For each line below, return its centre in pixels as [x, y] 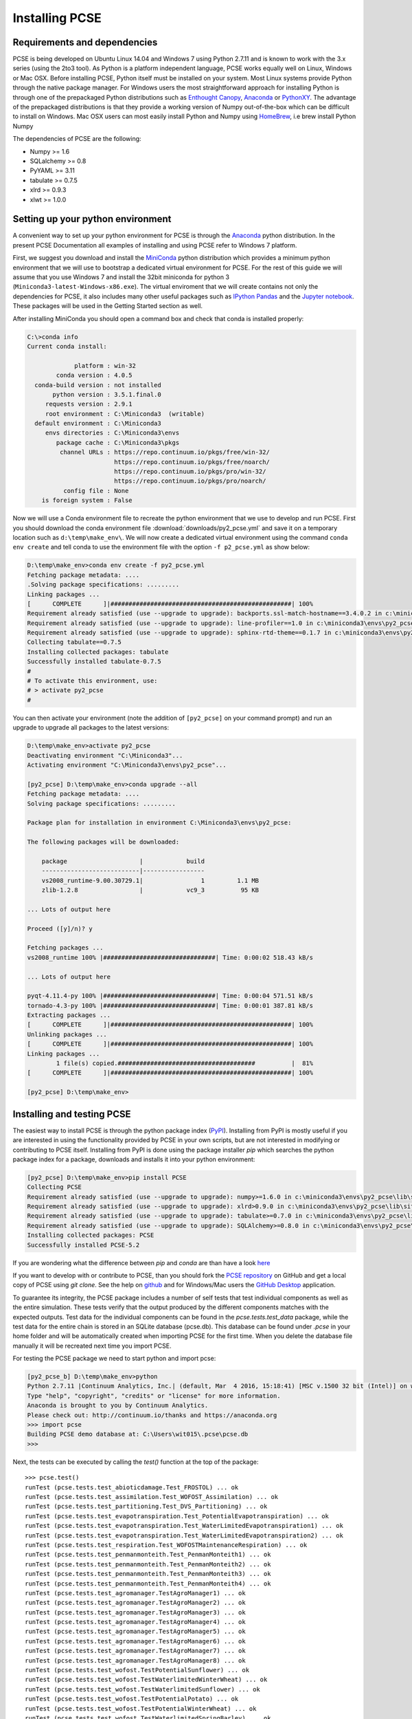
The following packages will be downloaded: [103, 842]
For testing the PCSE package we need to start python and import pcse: [114, 1359]
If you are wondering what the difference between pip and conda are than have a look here [141, 1262]
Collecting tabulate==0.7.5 [74, 642]
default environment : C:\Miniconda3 [98, 424]
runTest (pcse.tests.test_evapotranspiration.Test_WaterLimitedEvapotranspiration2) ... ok [184, 1535]
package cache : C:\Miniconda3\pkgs [118, 442]
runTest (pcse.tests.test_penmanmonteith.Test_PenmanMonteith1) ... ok [148, 1555]
